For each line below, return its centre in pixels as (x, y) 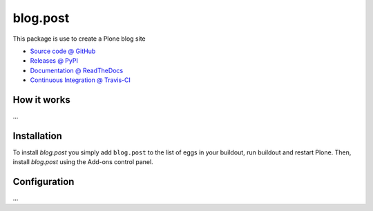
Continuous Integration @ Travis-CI (80, 80)
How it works (41, 100)
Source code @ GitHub (63, 51)
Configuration (44, 182)
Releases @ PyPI (54, 61)
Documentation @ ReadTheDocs (77, 70)
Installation (37, 135)
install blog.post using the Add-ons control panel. (83, 162)
